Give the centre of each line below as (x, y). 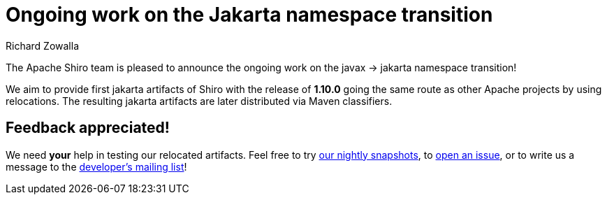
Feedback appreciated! (88, 128)
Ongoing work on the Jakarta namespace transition (249, 15)
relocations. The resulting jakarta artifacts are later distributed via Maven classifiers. (199, 101)
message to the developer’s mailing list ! (96, 166)
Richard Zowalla (42, 45)
